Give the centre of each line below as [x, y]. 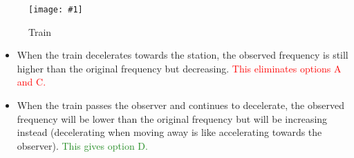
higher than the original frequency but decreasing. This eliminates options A [179, 68]
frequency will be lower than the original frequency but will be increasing [172, 118]
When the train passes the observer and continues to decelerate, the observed [180, 105]
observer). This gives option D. [82, 145]
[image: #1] [56, 10]
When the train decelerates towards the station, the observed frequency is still [183, 55]
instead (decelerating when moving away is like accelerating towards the [169, 132]
